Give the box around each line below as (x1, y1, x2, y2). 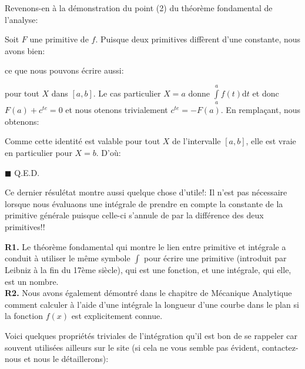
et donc (252, 87, 279, 99)
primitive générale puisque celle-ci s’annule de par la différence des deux (5, 209, 264, 221)
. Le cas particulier (93, 87, 161, 99)
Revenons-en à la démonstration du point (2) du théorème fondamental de (5, 2, 273, 14)
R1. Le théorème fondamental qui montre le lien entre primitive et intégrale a (5, 240, 286, 252)
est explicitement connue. (71, 310, 163, 322)
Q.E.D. (14, 166, 40, 178)
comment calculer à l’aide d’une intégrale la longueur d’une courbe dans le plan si (5, 298, 299, 310)
